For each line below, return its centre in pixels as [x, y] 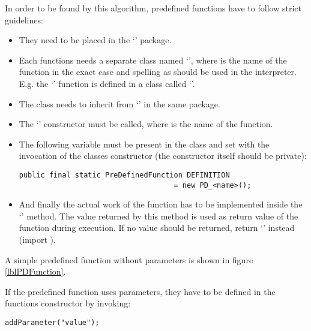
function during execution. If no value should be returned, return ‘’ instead [157, 228]
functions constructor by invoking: [68, 303]
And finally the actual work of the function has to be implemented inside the [161, 204]
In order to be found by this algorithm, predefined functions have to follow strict [153, 8]
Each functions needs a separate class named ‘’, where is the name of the [153, 60]
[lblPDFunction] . [35, 271]
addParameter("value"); [52, 323]
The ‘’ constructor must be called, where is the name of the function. [146, 124]
